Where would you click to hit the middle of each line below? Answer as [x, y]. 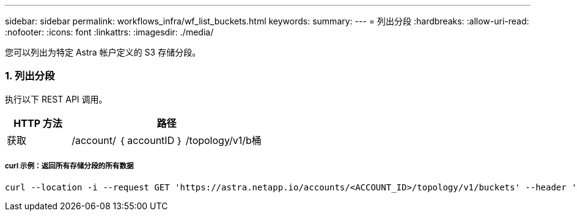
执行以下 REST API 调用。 [56, 99]
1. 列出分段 [30, 76]
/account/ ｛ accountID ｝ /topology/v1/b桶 [167, 140]
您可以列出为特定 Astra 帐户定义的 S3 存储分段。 [103, 52]
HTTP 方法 [38, 123]
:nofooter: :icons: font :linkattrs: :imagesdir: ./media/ [109, 32]
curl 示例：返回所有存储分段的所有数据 [69, 166]
